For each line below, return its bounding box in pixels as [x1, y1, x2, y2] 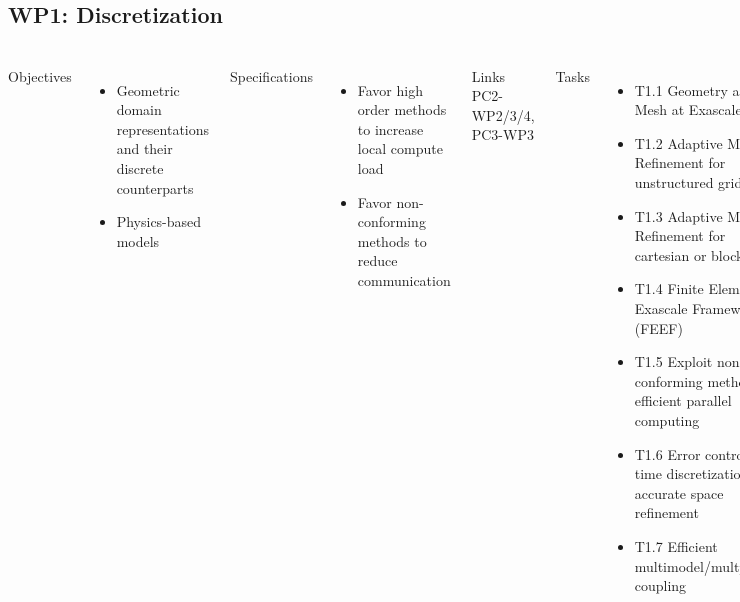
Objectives [8, 65, 72, 86]
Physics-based [116, 211, 202, 232]
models [116, 230, 160, 251]
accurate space [634, 482, 724, 503]
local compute [357, 138, 443, 159]
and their [116, 138, 173, 159]
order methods [357, 99, 447, 120]
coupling [634, 575, 687, 596]
